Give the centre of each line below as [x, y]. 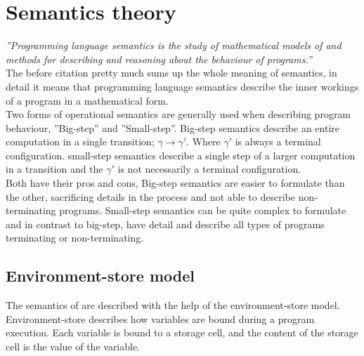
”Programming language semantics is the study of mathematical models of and [174, 45]
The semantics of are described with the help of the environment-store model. [173, 305]
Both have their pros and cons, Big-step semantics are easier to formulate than [175, 183]
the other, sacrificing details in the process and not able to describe [150, 196]
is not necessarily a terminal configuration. [209, 169]
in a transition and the [54, 169]
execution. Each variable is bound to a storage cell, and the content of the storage [182, 332]
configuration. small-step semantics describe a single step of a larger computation [181, 155]
